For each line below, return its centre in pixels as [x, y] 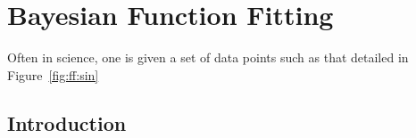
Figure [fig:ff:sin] [53, 74]
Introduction [67, 122]
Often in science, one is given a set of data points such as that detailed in [208, 57]
